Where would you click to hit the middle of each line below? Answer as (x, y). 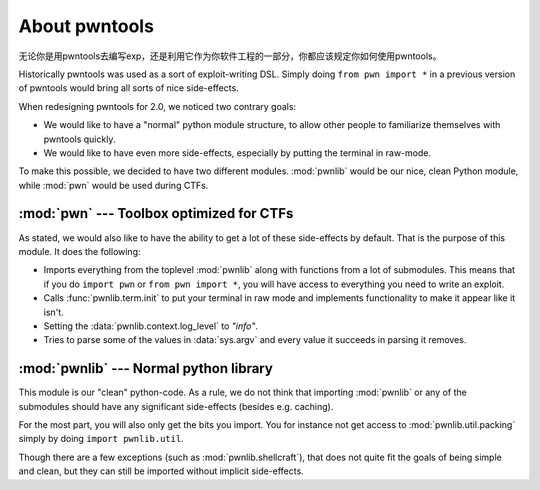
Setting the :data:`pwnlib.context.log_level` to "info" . (151, 326)
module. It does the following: (79, 251)
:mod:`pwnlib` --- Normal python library (146, 368)
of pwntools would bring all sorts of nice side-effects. (128, 88)
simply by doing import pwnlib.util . (101, 439)
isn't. (53, 312)
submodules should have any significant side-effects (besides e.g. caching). (176, 406)
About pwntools (86, 26)
